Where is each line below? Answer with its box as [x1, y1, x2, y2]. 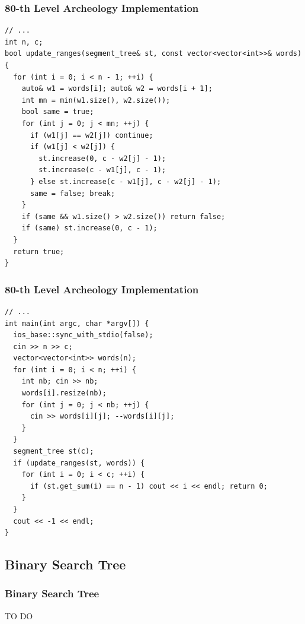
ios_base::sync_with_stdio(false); [13, 331, 153, 340]
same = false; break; [30, 189, 115, 198]
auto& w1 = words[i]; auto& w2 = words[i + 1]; [21, 84, 213, 93]
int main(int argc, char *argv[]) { [5, 319, 149, 328]
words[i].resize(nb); [21, 389, 107, 398]
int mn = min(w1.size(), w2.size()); [21, 96, 171, 104]
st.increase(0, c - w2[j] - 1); [38, 154, 166, 163]
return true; [13, 247, 65, 256]
